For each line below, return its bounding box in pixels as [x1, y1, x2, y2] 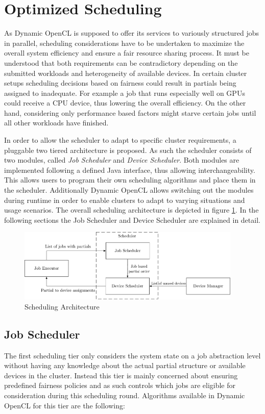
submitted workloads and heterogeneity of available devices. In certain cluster [4, 67, 247, 78]
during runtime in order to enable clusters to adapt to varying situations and [4, 194, 245, 205]
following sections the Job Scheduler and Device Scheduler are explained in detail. [4, 214, 260, 225]
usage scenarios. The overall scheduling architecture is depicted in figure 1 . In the [4, 204, 259, 215]
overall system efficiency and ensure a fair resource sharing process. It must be [4, 47, 249, 58]
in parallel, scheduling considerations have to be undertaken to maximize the [4, 37, 245, 48]
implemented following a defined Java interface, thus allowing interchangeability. [4, 164, 255, 175]
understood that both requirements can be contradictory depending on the [4, 57, 238, 68]
